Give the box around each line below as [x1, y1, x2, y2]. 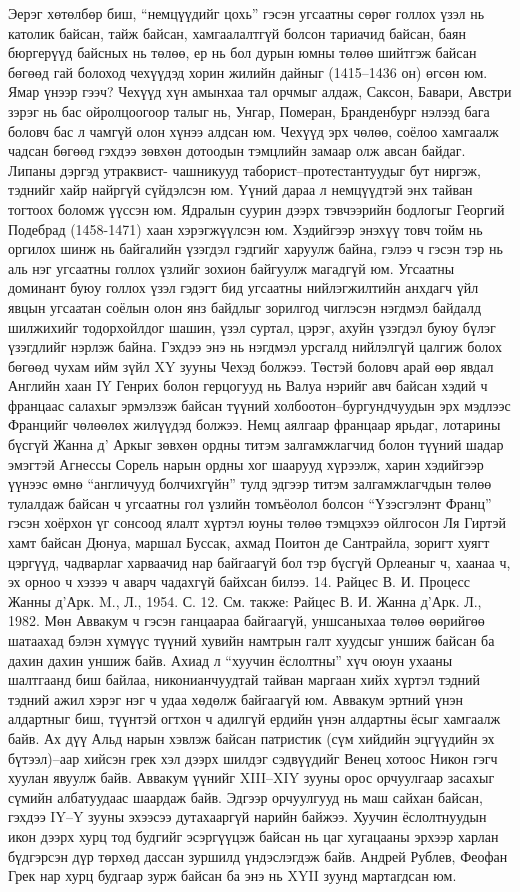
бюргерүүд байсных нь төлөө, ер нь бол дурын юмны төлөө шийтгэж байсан [8, 42, 477, 63]
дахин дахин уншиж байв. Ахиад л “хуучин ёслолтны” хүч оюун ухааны [8, 649, 453, 670]
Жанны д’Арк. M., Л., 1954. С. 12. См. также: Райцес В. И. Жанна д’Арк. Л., [8, 590, 482, 611]
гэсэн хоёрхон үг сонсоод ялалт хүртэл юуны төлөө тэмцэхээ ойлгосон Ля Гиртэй [8, 512, 506, 533]
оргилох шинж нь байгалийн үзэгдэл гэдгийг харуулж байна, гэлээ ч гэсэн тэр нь [8, 238, 503, 259]
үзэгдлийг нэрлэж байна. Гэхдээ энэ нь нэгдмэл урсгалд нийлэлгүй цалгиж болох [8, 336, 502, 357]
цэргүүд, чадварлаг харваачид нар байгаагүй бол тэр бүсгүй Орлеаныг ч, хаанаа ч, [8, 551, 511, 572]
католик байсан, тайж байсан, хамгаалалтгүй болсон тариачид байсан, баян [8, 22, 466, 43]
